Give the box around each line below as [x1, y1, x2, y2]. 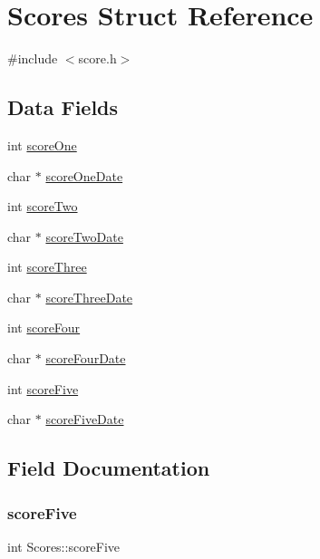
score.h [78, 49, 117, 68]
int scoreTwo [7, 197, 78, 216]
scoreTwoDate [45, 226, 123, 246]
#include [7, 49, 58, 68]
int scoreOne [7, 135, 77, 154]
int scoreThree [7, 257, 87, 276]
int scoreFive [7, 379, 79, 398]
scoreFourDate [45, 349, 126, 368]
